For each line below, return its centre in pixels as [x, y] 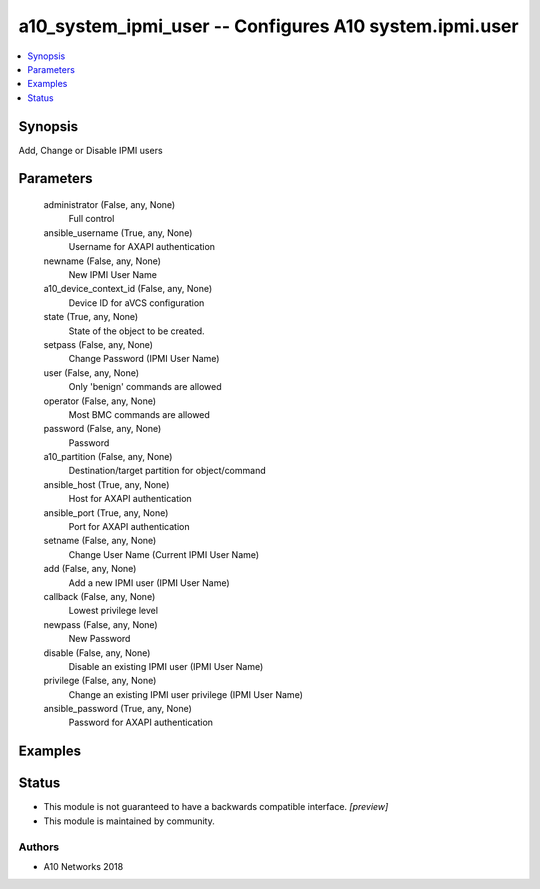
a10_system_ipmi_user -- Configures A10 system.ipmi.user [268, 26]
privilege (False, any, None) [100, 681]
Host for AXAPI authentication [130, 499]
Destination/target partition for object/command [167, 471]
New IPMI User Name [112, 274]
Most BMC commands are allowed [139, 414]
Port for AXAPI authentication [129, 527]
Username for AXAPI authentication [141, 247]
